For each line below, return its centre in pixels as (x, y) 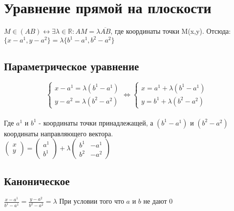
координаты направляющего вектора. (59, 133)
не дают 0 (158, 201)
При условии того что (92, 201)
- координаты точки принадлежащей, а (96, 122)
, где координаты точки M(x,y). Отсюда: (171, 31)
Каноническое (37, 180)
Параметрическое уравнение (72, 66)
